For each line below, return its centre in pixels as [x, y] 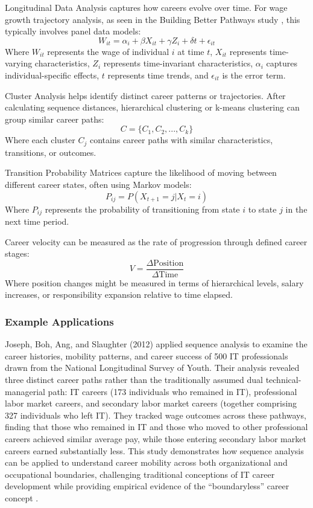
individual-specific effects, [52, 75]
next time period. [37, 221]
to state [262, 209]
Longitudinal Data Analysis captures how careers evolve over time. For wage [146, 7]
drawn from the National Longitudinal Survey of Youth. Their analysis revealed [152, 368]
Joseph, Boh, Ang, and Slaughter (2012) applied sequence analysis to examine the [156, 344]
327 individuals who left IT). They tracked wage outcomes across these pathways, [156, 415]
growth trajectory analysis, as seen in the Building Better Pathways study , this [153, 19]
